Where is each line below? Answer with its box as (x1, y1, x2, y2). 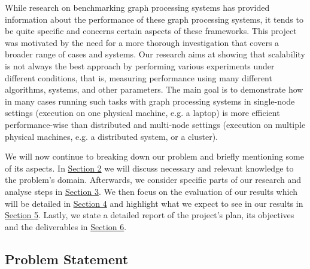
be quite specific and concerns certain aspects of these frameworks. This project (5, 25, 297, 37)
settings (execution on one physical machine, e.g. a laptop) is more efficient (5, 106, 280, 119)
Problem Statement (5, 249, 129, 268)
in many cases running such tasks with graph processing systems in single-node (5, 94, 295, 107)
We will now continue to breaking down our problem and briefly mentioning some (5, 150, 304, 163)
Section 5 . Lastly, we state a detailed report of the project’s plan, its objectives (5, 209, 294, 221)
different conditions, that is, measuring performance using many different (5, 71, 272, 84)
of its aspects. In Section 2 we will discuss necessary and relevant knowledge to (5, 161, 294, 174)
